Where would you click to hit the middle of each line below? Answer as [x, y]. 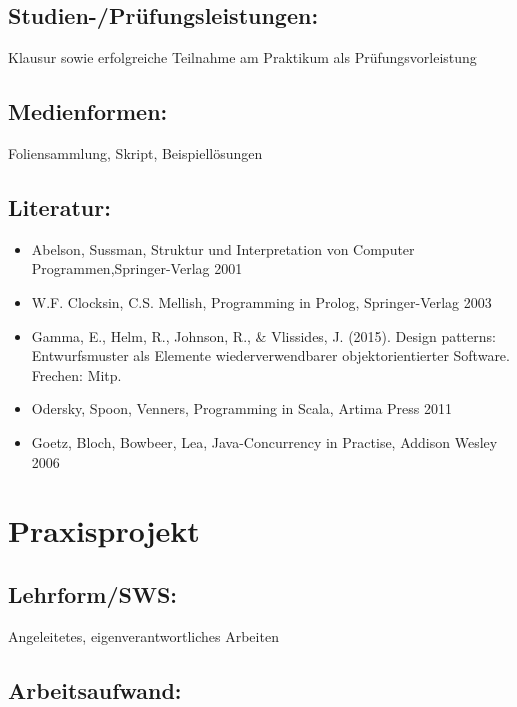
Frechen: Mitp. [76, 374]
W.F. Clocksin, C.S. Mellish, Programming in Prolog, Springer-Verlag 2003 [261, 301]
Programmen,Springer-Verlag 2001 [137, 268]
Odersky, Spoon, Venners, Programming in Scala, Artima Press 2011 [241, 408]
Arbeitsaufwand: [95, 689]
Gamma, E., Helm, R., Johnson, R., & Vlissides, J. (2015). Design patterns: [263, 335]
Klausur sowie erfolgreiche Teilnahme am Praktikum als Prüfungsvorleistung [242, 57]
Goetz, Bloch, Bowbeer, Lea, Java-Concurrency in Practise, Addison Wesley [264, 441]
